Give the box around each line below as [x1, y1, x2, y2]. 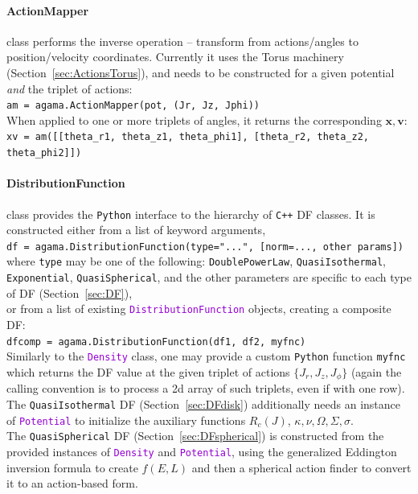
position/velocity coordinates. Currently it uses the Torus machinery [6, 48, 344, 65]
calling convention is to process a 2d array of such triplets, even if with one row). [6, 380, 405, 397]
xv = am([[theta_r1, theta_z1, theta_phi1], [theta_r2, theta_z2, [6, 131, 370, 143]
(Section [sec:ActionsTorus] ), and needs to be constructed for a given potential [6, 64, 395, 80]
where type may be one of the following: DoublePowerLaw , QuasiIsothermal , [6, 253, 386, 270]
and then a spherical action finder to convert [191, 459, 412, 475]
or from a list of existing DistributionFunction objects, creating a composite [6, 300, 391, 317]
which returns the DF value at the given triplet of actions [6, 363, 290, 380]
